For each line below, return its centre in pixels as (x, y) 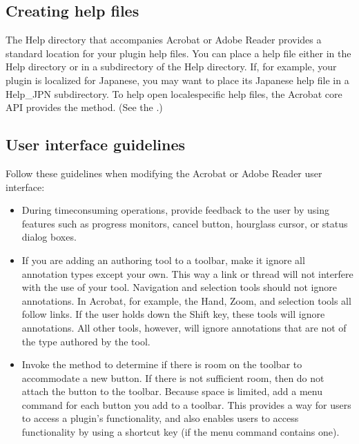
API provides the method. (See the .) (84, 107)
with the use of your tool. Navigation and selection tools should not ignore (179, 287)
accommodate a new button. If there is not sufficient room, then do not (173, 377)
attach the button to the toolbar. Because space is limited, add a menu (172, 391)
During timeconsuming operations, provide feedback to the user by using (175, 210)
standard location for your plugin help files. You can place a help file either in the (178, 53)
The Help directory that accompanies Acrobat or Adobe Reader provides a (164, 40)
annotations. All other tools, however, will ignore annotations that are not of (184, 327)
